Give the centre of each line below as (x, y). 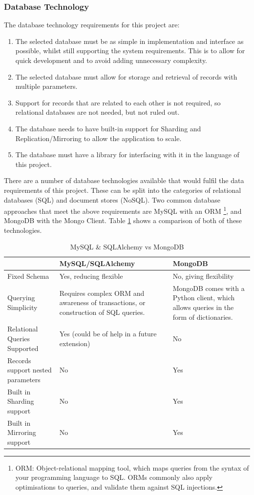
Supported (23, 348)
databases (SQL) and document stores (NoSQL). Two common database (112, 199)
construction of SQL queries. (102, 312)
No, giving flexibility (203, 276)
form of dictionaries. (203, 317)
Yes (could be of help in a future (108, 334)
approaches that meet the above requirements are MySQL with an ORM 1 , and (123, 210)
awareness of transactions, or (102, 302)
